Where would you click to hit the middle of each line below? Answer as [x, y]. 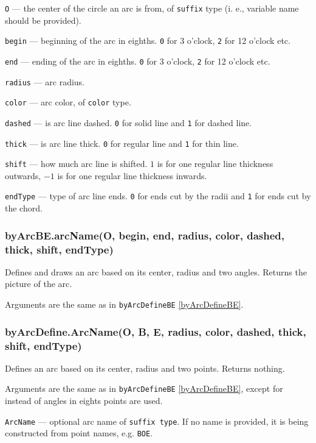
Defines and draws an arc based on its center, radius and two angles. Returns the [156, 271]
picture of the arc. [39, 284]
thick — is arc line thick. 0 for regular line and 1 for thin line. [122, 143]
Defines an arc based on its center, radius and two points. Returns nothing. [145, 368]
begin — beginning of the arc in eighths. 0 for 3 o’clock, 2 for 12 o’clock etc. [148, 41]
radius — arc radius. [45, 81]
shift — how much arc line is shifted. [76, 164]
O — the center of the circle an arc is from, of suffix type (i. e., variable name [152, 8]
